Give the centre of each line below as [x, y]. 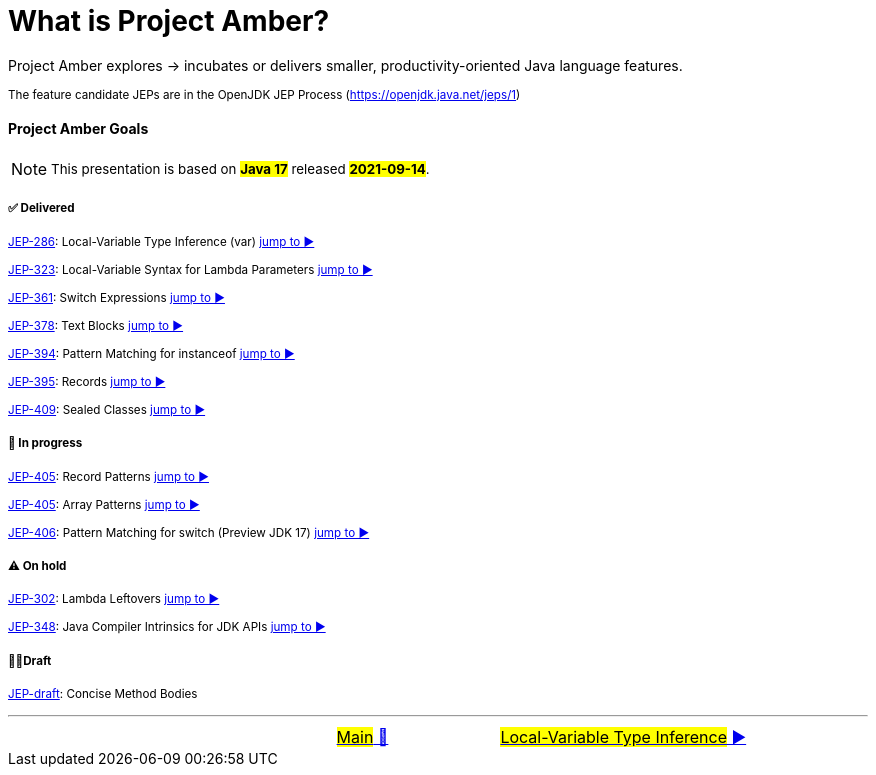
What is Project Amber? [169, 21]
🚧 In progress [45, 443]
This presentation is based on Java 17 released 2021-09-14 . [240, 168]
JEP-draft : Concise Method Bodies [103, 694]
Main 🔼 [362, 737]
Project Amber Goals [78, 129]
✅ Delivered [41, 208]
